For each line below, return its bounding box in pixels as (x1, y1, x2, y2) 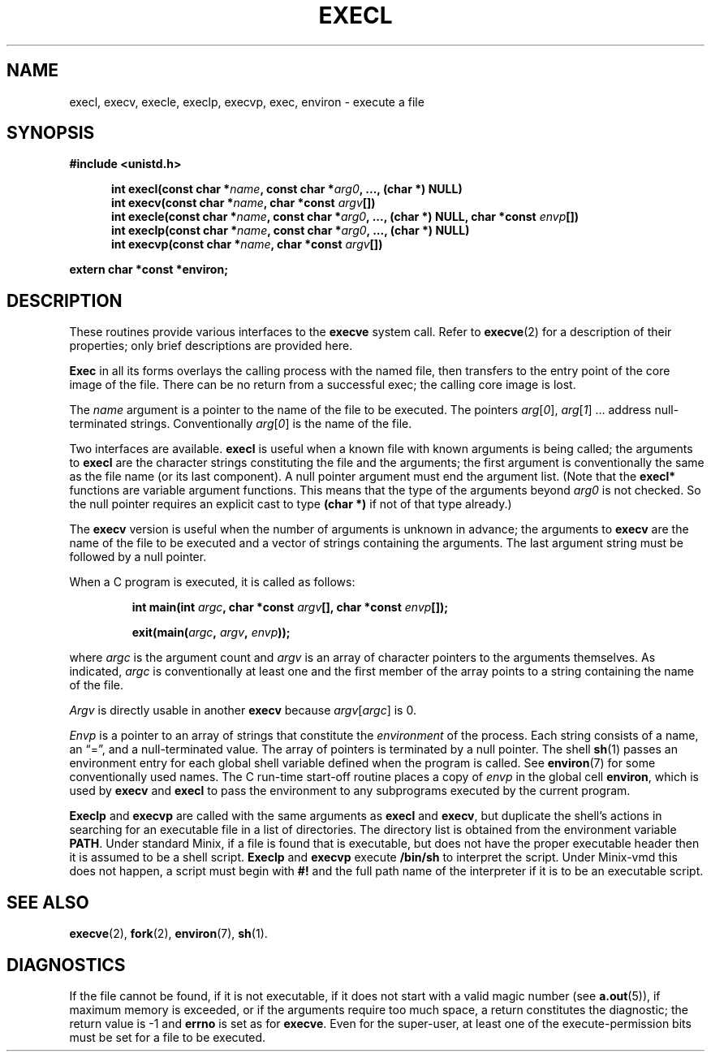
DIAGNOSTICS (6, 954, 126, 975)
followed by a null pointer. (69, 550, 207, 564)
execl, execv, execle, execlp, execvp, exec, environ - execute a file (69, 94, 424, 109)
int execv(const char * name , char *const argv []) (111, 196, 376, 210)
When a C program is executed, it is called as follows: (69, 575, 355, 589)
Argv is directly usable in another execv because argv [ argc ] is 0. (69, 703, 416, 718)
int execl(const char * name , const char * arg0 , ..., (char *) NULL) (111, 182, 463, 196)
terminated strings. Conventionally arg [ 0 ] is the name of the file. (69, 417, 412, 431)
